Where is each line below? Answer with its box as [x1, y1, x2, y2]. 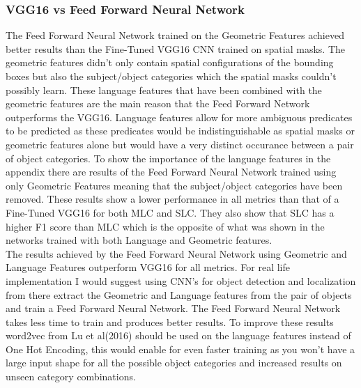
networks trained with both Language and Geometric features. [6, 233, 272, 247]
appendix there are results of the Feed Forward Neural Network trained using [6, 164, 337, 179]
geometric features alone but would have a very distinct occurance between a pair [6, 137, 354, 151]
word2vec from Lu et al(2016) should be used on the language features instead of [6, 328, 351, 343]
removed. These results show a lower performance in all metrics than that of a [6, 192, 339, 206]
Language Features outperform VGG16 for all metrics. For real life [6, 260, 291, 274]
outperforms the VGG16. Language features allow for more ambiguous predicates [6, 109, 353, 124]
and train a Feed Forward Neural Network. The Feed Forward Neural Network [6, 301, 341, 316]
